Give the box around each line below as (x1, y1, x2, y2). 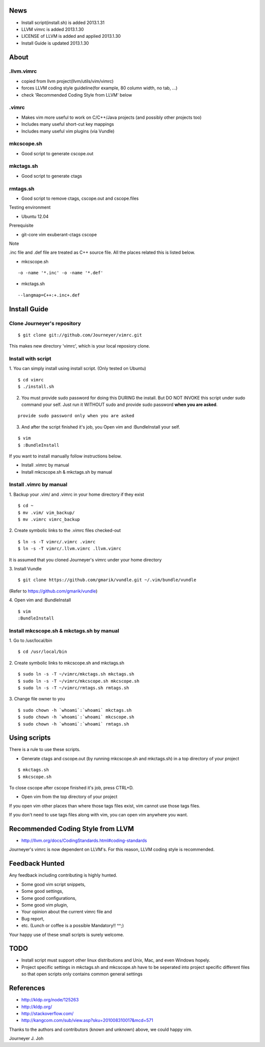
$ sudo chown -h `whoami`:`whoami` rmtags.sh (18, 721, 130, 726)
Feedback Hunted (9, 859, 65, 868)
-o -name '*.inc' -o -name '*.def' (18, 270, 104, 276)
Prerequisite (9, 222, 34, 228)
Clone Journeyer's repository (9, 320, 81, 326)
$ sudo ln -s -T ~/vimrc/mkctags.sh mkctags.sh (18, 671, 134, 677)
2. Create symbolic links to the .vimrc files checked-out (9, 528, 121, 534)
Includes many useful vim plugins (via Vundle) (21, 128, 115, 134)
